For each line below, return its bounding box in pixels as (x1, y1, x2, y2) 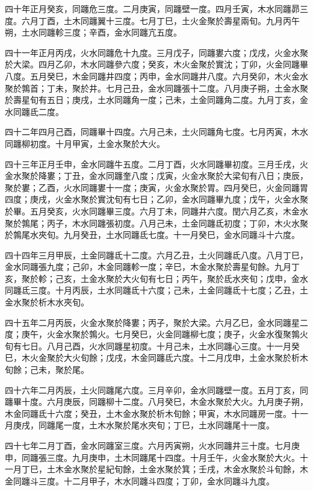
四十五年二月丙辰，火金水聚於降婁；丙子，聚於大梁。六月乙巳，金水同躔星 (5, 316, 300, 328)
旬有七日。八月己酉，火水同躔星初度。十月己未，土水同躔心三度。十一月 (5, 339, 291, 352)
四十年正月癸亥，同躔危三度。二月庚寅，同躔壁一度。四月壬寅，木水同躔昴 (5, 2, 300, 14)
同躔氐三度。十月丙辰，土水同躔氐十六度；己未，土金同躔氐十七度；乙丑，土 (5, 284, 308, 296)
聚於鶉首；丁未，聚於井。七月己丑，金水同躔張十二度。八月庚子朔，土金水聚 (5, 81, 308, 94)
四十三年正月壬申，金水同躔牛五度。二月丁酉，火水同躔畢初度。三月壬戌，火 (5, 157, 308, 170)
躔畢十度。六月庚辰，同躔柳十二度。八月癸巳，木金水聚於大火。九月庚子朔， (5, 395, 308, 408)
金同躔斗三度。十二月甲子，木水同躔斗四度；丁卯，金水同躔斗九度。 (5, 474, 274, 487)
